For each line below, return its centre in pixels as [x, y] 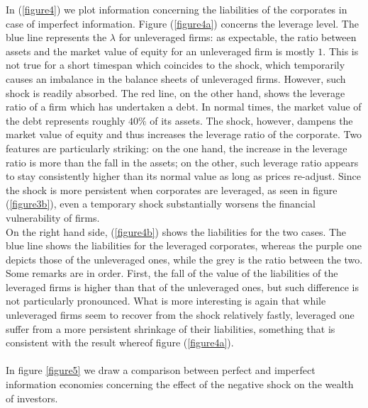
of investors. [32, 398]
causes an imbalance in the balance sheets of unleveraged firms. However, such [176, 78]
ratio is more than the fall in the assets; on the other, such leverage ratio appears [182, 162]
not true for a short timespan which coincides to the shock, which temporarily [175, 65]
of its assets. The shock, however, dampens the [251, 120]
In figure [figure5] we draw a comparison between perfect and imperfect [161, 370]
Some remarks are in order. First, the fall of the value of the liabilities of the [172, 273]
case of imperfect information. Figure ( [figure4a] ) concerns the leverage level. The [182, 23]
